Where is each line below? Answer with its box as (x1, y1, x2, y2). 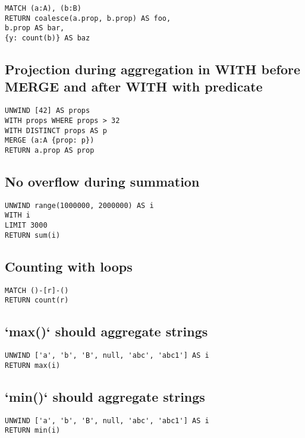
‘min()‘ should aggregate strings (5, 387, 205, 405)
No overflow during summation (5, 172, 200, 190)
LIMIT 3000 (5, 221, 48, 230)
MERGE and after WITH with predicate (5, 77, 263, 96)
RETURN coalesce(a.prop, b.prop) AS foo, (5, 14, 171, 23)
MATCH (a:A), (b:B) (5, 4, 81, 12)
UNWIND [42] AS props (5, 106, 90, 115)
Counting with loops (5, 257, 133, 275)
